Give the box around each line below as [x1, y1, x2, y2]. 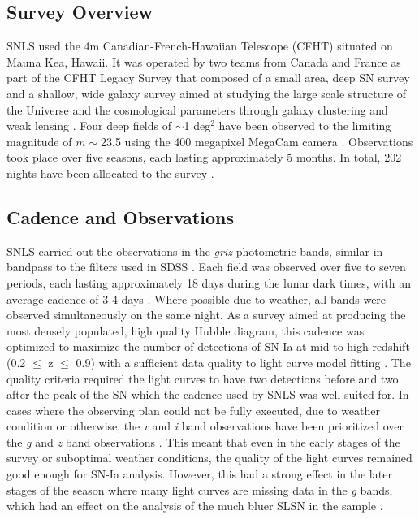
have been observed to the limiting [218, 117, 391, 134]
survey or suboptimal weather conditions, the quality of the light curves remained [6, 449, 413, 466]
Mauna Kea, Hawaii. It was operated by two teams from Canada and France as [6, 53, 401, 70]
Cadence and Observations [6, 204, 234, 229]
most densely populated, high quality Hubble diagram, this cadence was [6, 322, 365, 339]
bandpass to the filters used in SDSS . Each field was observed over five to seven [6, 258, 406, 275]
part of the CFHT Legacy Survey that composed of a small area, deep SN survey [6, 69, 410, 86]
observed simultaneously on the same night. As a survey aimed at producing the [6, 306, 406, 323]
